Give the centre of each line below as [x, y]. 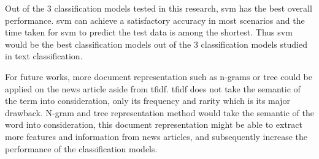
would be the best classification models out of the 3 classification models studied [156, 44]
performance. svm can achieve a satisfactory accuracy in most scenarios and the [155, 20]
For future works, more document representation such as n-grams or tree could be [159, 76]
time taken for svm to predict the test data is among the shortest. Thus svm [149, 32]
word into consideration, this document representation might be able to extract [154, 124]
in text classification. [44, 56]
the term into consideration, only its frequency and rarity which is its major [148, 101]
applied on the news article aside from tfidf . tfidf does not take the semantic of [153, 88]
